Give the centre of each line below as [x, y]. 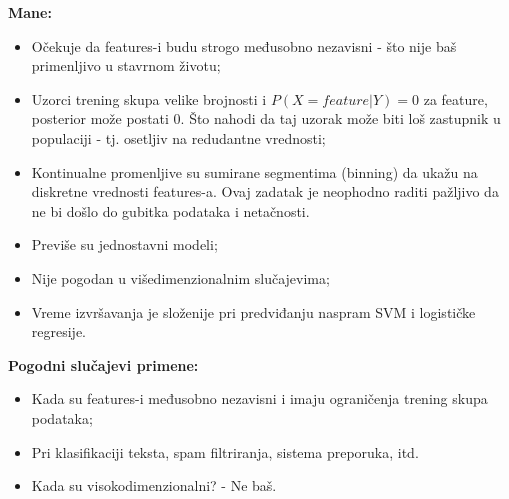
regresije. [59, 331]
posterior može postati [100, 118]
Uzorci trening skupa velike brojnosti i [149, 98]
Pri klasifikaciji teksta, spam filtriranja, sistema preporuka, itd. [225, 451]
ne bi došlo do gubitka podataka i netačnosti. [170, 210]
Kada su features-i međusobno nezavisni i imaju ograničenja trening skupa [259, 398]
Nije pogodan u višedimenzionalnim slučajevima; [180, 277]
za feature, [455, 98]
